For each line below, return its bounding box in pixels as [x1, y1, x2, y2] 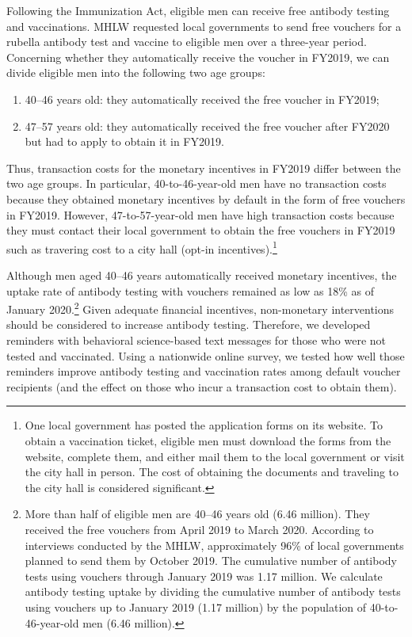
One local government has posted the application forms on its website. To [25, 417, 383, 433]
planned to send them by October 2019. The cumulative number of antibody [25, 552, 397, 569]
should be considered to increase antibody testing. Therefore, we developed [6, 316, 371, 333]
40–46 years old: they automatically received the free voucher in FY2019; [25, 90, 380, 107]
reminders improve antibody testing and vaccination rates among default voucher [6, 363, 401, 380]
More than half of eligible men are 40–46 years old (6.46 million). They [25, 505, 370, 522]
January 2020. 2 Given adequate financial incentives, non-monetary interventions [6, 299, 395, 317]
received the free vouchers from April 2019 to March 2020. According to [25, 521, 374, 537]
